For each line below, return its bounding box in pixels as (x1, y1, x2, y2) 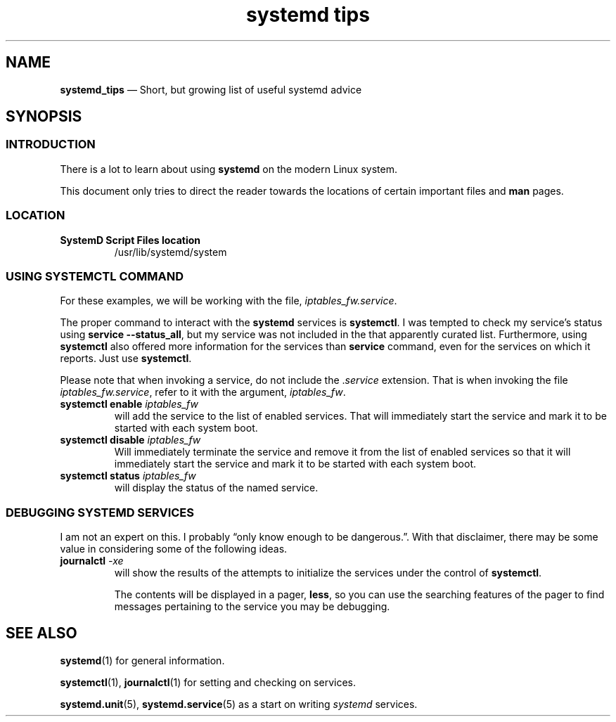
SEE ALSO (6, 624, 77, 643)
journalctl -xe (60, 555, 124, 567)
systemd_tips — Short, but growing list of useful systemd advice (60, 83, 362, 96)
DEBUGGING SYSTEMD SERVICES (6, 505, 194, 520)
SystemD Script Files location (60, 233, 200, 246)
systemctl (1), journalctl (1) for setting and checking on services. (60, 676, 356, 688)
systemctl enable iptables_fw (60, 398, 198, 411)
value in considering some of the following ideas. (60, 543, 288, 555)
